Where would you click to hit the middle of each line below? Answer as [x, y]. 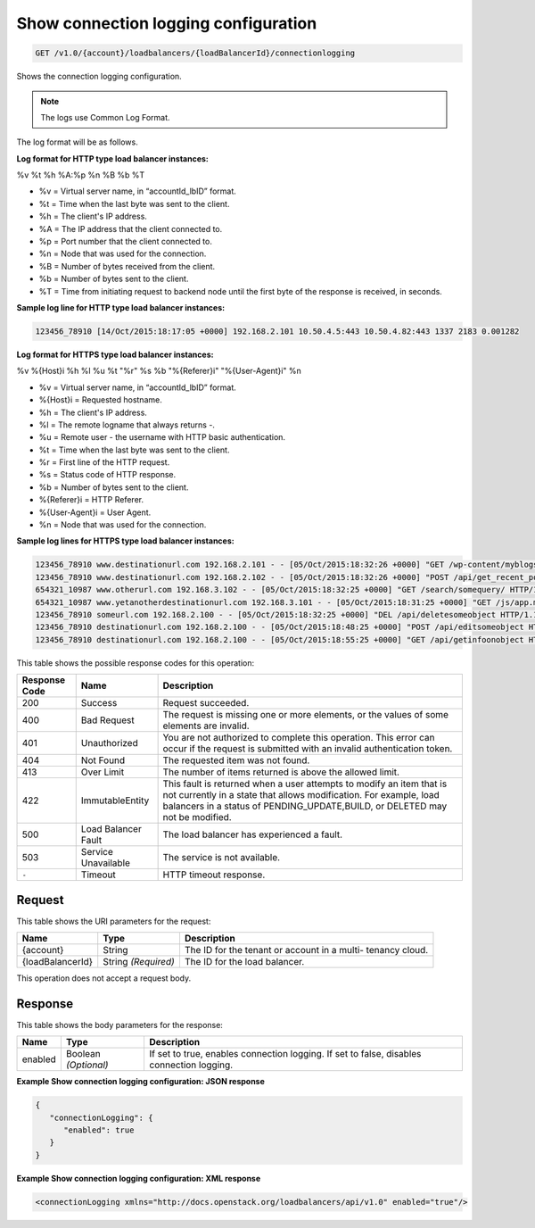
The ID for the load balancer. [244, 962]
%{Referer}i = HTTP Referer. [91, 500]
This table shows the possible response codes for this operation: [136, 663]
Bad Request [108, 720]
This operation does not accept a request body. [104, 978]
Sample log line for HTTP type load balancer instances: [121, 307]
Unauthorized [109, 743]
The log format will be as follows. [77, 142]
